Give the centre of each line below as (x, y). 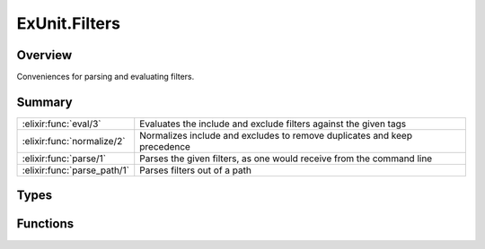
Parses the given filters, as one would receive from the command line (286, 159)
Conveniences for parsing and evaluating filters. (106, 77)
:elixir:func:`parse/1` (64, 159)
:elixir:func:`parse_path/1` (76, 170)
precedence (165, 146)
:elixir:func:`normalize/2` (74, 141)
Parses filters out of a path (195, 170)
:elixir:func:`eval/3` (62, 124)
